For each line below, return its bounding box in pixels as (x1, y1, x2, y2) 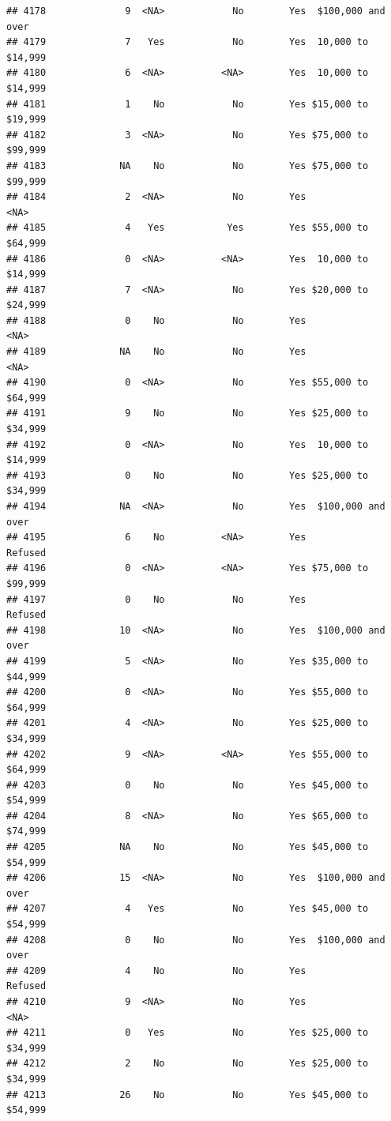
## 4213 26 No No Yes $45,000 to (6, 1089, 369, 1100)
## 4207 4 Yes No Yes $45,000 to (6, 903, 369, 915)
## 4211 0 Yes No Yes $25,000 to (6, 1027, 369, 1039)
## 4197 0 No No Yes (6, 593, 306, 605)
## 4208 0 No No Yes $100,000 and (6, 934, 385, 946)
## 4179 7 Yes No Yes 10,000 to (6, 36, 369, 48)
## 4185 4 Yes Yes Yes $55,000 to (6, 222, 369, 234)
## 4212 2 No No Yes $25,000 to (6, 1058, 369, 1070)
